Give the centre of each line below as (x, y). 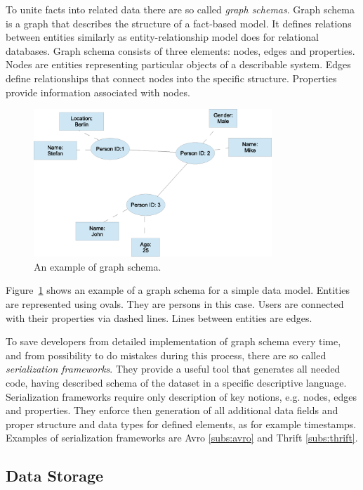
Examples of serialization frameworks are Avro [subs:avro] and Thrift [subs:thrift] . (182, 438)
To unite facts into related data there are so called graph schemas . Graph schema (180, 9)
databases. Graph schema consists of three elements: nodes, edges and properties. (180, 50)
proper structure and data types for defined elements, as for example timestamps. (181, 424)
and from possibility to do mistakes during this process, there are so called (166, 355)
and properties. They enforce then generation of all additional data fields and (172, 410)
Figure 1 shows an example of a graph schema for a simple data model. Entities (178, 290)
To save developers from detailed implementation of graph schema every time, (173, 341)
